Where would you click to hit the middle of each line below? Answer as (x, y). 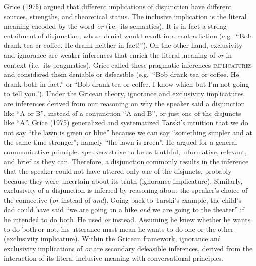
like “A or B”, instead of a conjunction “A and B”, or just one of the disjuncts (123, 113)
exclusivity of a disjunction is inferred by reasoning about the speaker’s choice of (126, 190)
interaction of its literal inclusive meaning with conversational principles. (114, 258)
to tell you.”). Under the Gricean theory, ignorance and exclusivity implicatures (124, 94)
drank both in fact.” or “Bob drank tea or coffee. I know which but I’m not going (127, 84)
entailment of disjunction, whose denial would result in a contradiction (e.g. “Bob (128, 35)
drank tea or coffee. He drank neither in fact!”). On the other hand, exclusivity (123, 45)
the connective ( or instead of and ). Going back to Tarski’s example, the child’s (123, 200)
